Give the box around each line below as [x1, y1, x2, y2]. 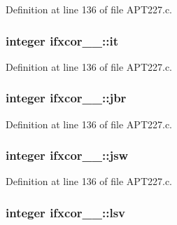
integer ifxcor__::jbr [6, 89, 127, 107]
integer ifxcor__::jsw [6, 146, 129, 164]
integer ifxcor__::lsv [6, 203, 125, 221]
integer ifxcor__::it [6, 32, 118, 49]
